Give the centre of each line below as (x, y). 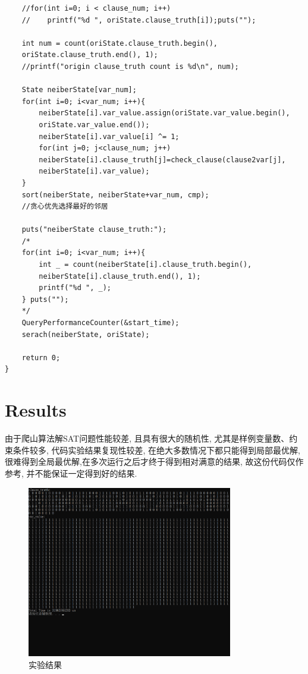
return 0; (41, 358)
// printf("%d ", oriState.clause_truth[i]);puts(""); (139, 20)
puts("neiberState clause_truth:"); (94, 230)
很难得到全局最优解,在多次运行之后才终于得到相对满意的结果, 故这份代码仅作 (154, 462)
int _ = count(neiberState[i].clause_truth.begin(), (145, 265)
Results (36, 410)
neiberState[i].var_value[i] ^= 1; (109, 136)
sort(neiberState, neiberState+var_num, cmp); (115, 195)
